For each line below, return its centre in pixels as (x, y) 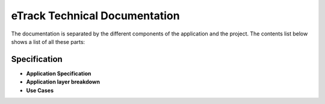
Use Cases (40, 90)
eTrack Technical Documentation (95, 16)
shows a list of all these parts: (48, 41)
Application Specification (59, 73)
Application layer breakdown (63, 82)
